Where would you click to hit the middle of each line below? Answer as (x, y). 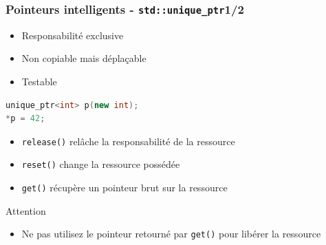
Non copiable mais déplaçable (84, 58)
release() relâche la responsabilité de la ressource (128, 141)
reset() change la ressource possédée (101, 164)
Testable (39, 81)
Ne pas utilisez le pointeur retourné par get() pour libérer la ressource (171, 234)
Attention (26, 210)
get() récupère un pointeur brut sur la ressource (124, 188)
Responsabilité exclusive (73, 35)
